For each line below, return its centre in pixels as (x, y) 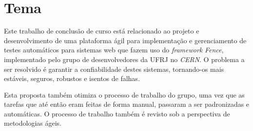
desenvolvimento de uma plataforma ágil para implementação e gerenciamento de (125, 40)
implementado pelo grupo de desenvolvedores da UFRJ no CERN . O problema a (124, 59)
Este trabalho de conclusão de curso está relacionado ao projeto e (102, 31)
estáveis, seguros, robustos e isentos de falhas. (72, 78)
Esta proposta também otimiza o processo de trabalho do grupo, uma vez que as (124, 94)
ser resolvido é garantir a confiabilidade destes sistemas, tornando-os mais (114, 69)
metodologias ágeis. (33, 123)
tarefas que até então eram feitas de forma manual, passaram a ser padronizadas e (127, 104)
